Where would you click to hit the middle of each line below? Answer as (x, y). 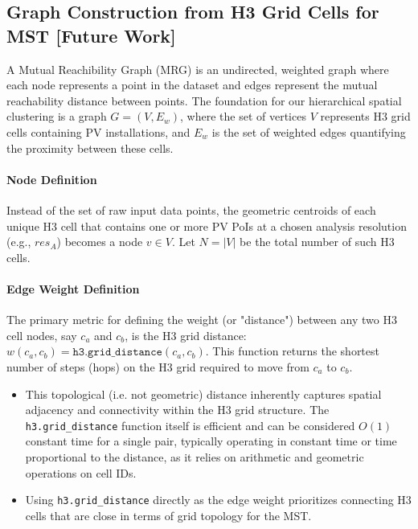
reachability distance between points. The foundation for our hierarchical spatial (204, 100)
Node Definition (52, 179)
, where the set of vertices (243, 116)
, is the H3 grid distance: (186, 335)
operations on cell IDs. (81, 472)
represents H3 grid (365, 116)
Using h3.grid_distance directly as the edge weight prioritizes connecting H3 (218, 500)
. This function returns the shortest (292, 351)
